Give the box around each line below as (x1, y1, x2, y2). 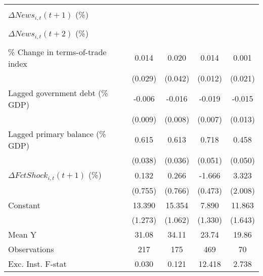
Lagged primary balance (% (8, 127, 106, 140)
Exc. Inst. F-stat (8, 257, 67, 269)
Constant (8, 199, 40, 211)
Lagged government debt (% (8, 86, 108, 99)
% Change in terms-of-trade (8, 45, 107, 58)
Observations (8, 243, 54, 255)
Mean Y (8, 228, 37, 240)
